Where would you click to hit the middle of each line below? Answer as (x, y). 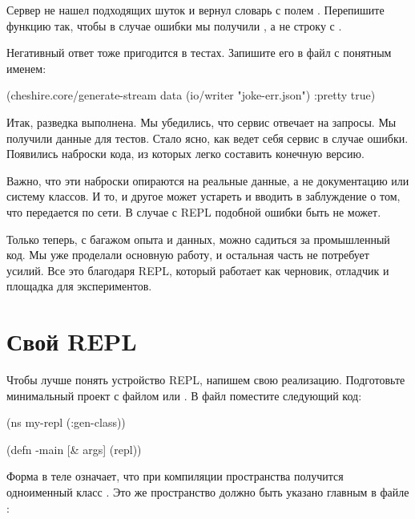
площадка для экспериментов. (79, 286)
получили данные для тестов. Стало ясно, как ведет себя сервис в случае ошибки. (207, 138)
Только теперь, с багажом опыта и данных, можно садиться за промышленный (198, 239)
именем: (26, 68)
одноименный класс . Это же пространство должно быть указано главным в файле (208, 492)
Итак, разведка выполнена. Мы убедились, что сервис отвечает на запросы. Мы (201, 122)
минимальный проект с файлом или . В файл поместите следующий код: (184, 395)
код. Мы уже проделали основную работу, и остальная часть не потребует (188, 255)
